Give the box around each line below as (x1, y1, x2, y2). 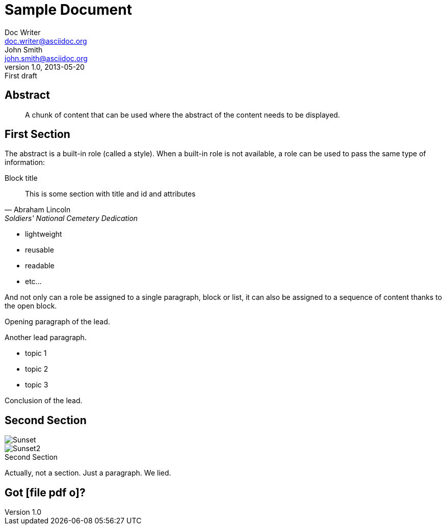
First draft (5, 71, 37, 80)
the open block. (5, 301, 57, 311)
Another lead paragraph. (5, 333, 87, 342)
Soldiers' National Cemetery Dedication (5, 214, 138, 223)
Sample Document (5, 1, 132, 18)
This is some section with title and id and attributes (25, 189, 196, 199)
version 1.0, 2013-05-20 (5, 62, 85, 71)
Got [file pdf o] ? (5, 486, 86, 499)
